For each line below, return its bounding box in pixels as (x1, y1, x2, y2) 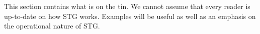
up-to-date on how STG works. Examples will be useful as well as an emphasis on (4, 10, 256, 21)
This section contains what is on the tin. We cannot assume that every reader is (4, 1, 250, 11)
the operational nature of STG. (4, 20, 100, 31)
